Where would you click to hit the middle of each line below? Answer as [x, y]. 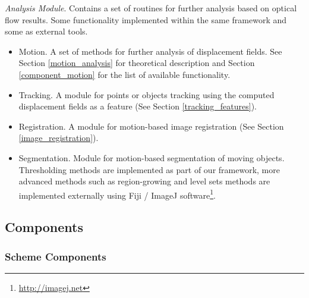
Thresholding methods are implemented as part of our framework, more [149, 169]
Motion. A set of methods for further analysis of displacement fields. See [150, 51]
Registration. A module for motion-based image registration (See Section [151, 126]
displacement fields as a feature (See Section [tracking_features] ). [138, 106]
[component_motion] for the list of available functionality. [124, 74]
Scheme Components [56, 256]
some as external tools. [46, 31]
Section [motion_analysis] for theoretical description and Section [137, 63]
